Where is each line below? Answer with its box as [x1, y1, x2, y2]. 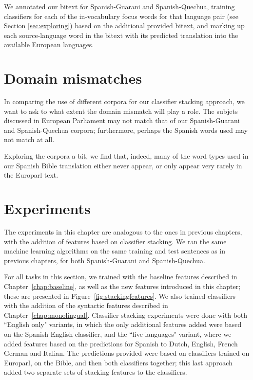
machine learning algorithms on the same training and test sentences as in [4, 246, 225, 256]
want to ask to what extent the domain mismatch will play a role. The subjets [4, 106, 238, 116]
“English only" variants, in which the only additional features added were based [4, 319, 242, 329]
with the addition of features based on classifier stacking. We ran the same [4, 236, 227, 246]
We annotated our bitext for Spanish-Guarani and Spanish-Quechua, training [4, 1, 235, 11]
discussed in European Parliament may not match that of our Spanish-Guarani [4, 115, 240, 126]
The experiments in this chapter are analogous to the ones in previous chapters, [4, 226, 242, 236]
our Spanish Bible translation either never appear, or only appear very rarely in [4, 160, 242, 170]
